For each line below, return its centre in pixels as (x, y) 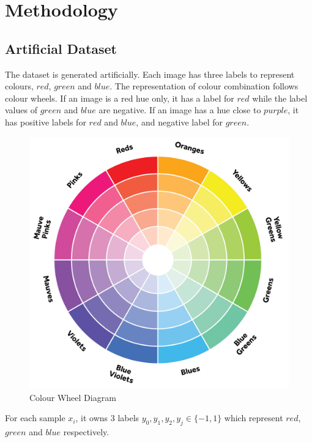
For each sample (35, 418)
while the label (280, 98)
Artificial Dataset (61, 48)
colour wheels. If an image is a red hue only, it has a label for (120, 98)
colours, (19, 86)
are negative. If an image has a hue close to (180, 110)
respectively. (86, 432)
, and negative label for (179, 122)
